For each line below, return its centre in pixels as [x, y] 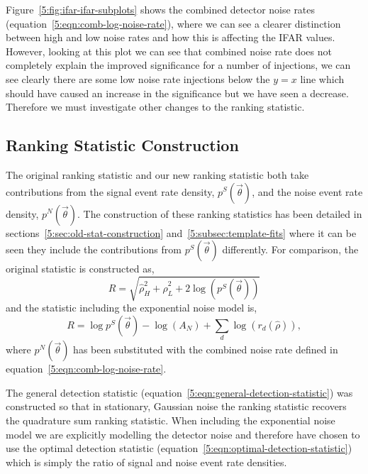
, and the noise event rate [307, 191]
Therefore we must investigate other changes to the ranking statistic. [155, 107]
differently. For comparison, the [290, 249]
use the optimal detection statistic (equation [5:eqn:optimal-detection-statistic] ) [179, 448]
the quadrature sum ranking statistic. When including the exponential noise [171, 420]
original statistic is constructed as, [80, 269]
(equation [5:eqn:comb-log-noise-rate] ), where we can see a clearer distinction [173, 23]
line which [322, 78]
